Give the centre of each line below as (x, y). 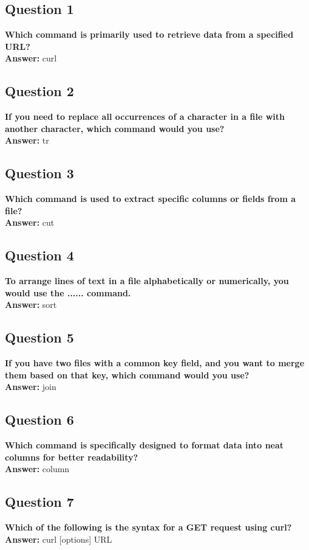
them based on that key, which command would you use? (127, 374)
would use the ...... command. (68, 292)
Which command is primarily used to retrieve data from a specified (149, 34)
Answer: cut (30, 222)
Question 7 (39, 502)
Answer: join (31, 387)
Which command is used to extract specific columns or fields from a (150, 199)
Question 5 (39, 337)
